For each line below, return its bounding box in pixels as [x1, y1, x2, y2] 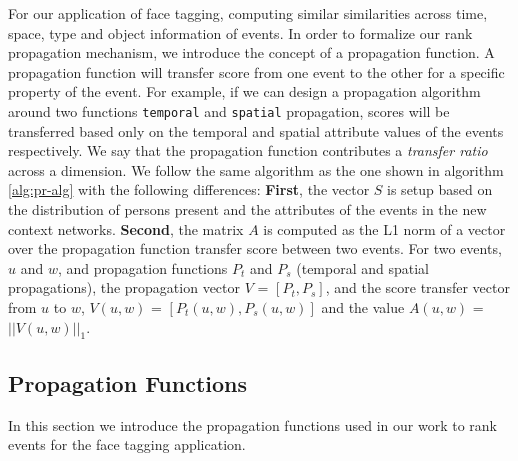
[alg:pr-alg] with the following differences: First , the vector [8, 179, 370, 200]
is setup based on [387, 179, 493, 200]
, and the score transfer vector [325, 277, 510, 298]
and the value [321, 296, 405, 317]
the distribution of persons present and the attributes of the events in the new [8, 199, 487, 219]
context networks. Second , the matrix [8, 218, 244, 239]
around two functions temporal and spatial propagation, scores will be [8, 100, 450, 121]
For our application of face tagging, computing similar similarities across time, [8, 3, 488, 23]
